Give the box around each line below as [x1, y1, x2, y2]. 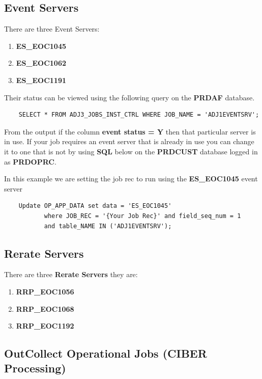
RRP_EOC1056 [16, 286, 74, 296]
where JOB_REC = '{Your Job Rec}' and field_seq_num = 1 [44, 212, 241, 220]
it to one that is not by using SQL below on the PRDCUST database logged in [4, 146, 258, 156]
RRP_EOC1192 [16, 320, 74, 331]
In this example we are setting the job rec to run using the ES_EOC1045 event [4, 173, 258, 184]
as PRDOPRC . [4, 156, 56, 167]
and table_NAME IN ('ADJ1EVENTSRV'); [44, 222, 172, 230]
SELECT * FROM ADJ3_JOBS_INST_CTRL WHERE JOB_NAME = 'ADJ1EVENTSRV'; [18, 111, 259, 119]
